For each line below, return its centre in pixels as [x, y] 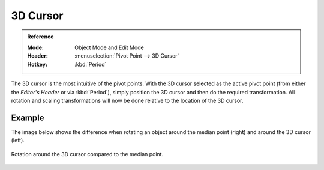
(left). [18, 141]
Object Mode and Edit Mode [109, 47]
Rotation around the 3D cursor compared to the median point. [87, 154]
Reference [40, 37]
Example [28, 117]
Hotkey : [37, 64]
